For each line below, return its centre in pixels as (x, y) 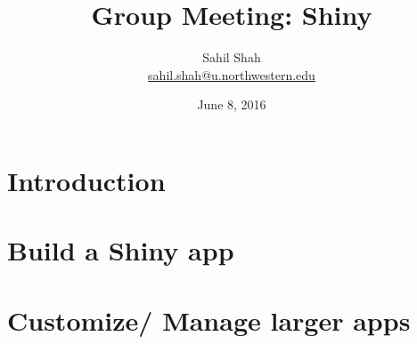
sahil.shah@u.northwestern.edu (232, 74)
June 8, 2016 (232, 104)
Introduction (86, 180)
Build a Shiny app (121, 250)
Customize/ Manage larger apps (209, 320)
